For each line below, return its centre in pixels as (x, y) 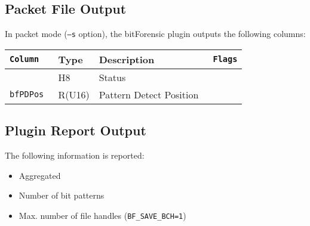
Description (127, 59)
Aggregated (40, 175)
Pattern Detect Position (149, 94)
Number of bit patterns (62, 195)
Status (112, 77)
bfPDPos (27, 95)
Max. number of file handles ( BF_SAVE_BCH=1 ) (102, 215)
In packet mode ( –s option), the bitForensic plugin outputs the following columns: (155, 34)
